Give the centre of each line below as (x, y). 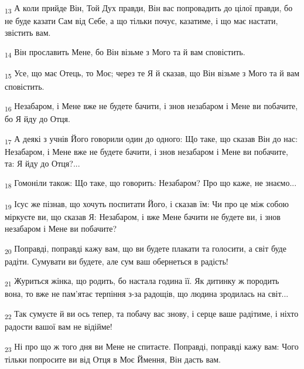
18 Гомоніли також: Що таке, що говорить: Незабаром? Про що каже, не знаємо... (151, 183)
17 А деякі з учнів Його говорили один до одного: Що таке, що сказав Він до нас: (151, 139)
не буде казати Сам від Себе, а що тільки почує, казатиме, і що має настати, (141, 21)
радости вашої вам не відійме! (59, 326)
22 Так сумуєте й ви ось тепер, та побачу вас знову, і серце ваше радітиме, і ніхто (152, 314)
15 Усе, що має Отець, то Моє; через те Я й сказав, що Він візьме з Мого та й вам (152, 74)
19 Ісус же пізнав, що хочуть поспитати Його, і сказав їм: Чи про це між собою (147, 205)
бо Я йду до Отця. (37, 119)
